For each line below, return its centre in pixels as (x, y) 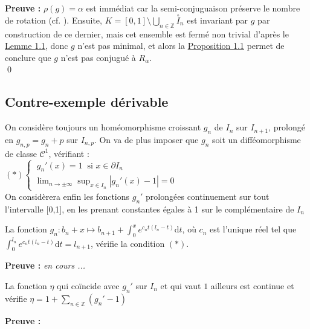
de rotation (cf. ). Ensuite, (53, 20)
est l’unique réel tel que (253, 229)
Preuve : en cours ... (45, 265)
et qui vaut (181, 286)
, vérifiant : (69, 153)
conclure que (28, 57)
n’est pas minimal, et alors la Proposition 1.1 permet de (181, 46)
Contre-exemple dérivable (87, 102)
